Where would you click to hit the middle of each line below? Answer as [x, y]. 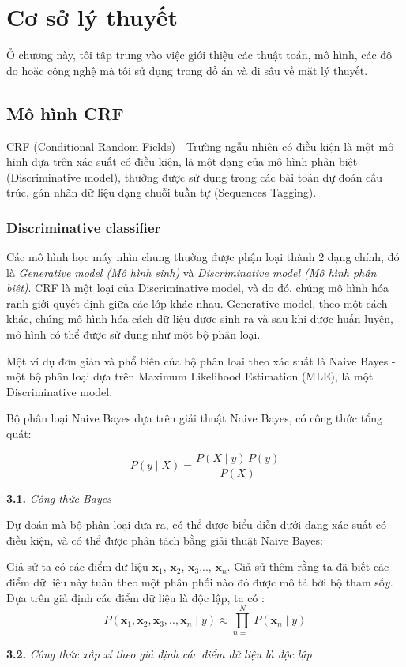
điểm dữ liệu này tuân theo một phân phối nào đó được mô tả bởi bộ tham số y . [200, 582]
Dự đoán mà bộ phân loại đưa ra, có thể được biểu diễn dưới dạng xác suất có [197, 525]
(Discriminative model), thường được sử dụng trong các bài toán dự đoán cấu [195, 176]
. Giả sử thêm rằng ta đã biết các [308, 566]
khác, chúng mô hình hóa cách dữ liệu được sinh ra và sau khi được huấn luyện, [200, 319]
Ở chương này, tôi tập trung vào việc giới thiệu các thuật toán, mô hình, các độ [199, 55]
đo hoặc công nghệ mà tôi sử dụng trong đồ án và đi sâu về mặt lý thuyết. [187, 70]
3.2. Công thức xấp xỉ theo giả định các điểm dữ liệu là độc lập [159, 654]
